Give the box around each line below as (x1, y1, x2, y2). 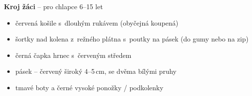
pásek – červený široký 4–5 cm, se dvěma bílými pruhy (15, 66, 177, 76)
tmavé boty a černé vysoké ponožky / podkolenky (15, 82, 164, 92)
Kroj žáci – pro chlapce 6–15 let (4, 1, 103, 11)
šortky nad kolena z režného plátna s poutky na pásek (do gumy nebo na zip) (15, 34, 249, 44)
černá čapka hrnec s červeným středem (15, 50, 132, 60)
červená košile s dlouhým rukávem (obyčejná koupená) (15, 17, 179, 27)
